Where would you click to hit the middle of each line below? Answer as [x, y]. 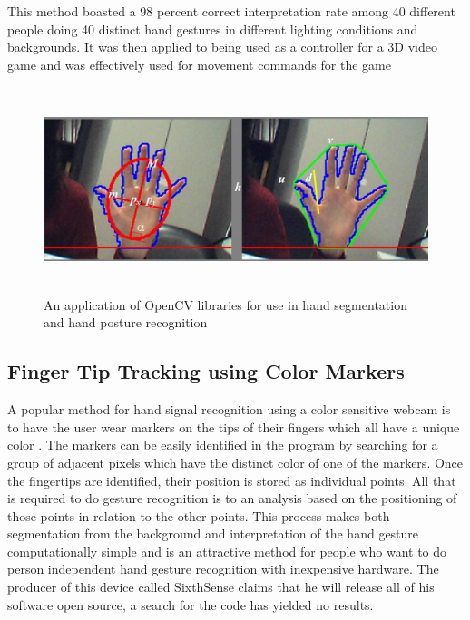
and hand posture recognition [126, 322]
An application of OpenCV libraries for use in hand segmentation [225, 304]
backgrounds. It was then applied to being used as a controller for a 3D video [222, 47]
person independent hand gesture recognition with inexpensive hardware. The [223, 569]
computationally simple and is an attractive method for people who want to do [227, 551]
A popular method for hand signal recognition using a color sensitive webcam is [229, 409]
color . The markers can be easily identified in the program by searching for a [223, 445]
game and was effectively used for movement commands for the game [199, 64]
